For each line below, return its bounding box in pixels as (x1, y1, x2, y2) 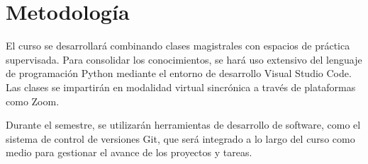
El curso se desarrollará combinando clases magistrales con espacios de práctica (6, 38, 350, 53)
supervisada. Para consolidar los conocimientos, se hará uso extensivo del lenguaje (6, 52, 362, 66)
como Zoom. (6, 93, 60, 108)
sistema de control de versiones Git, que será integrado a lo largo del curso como (6, 131, 355, 146)
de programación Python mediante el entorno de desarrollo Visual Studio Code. (6, 66, 352, 81)
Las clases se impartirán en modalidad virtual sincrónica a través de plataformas (6, 79, 356, 94)
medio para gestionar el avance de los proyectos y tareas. (6, 145, 252, 160)
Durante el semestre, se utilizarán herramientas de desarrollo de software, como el (6, 117, 361, 132)
